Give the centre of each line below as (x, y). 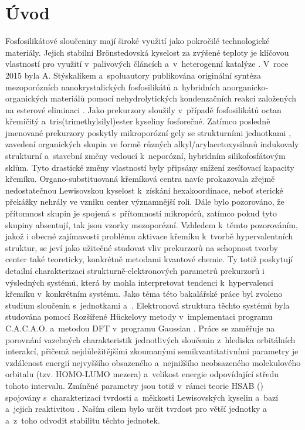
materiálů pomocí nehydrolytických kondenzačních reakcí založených (173, 98)
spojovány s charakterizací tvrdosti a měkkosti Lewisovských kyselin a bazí (142, 397)
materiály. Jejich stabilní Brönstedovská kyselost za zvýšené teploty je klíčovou (147, 52)
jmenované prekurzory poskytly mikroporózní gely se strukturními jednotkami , (148, 132)
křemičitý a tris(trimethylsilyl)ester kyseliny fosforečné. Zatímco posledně (138, 121)
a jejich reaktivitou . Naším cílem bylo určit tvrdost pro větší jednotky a (136, 409)
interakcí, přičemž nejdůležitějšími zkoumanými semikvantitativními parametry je (152, 351)
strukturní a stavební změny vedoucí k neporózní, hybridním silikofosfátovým (145, 156)
